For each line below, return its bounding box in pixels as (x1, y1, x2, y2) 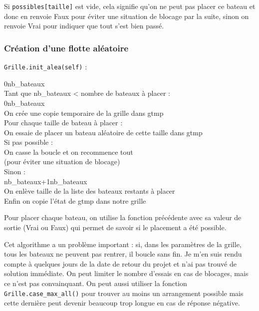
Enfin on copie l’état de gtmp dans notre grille (4, 195, 146, 206)
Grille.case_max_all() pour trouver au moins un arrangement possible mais (4, 288, 244, 298)
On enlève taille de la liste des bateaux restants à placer (4, 186, 175, 196)
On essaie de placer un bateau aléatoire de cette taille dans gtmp (4, 127, 203, 137)
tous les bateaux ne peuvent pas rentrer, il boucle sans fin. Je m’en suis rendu (4, 249, 242, 259)
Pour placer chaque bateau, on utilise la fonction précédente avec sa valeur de (4, 212, 242, 223)
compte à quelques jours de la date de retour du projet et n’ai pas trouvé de (4, 258, 237, 269)
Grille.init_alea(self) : (4, 61, 87, 72)
